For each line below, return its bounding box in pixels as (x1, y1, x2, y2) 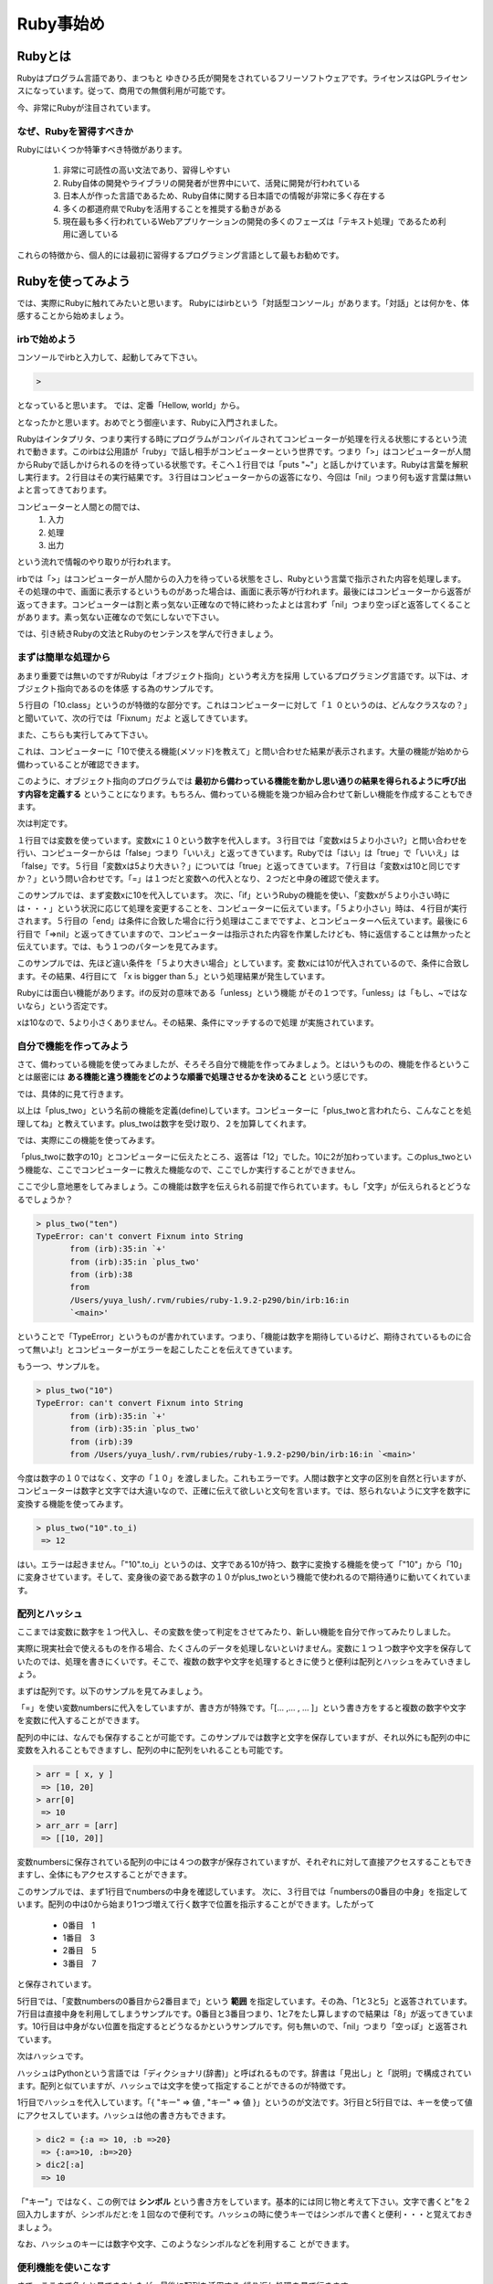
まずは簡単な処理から (16, 651, 111, 664)
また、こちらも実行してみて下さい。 (16, 729, 153, 740)
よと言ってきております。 (16, 484, 112, 495)
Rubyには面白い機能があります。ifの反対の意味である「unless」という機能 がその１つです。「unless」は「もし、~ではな (16, 988, 468, 999)
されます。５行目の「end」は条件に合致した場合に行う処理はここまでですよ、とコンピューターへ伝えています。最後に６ (16, 915, 469, 926)
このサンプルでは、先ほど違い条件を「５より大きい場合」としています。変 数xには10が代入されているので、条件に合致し (16, 957, 470, 968)
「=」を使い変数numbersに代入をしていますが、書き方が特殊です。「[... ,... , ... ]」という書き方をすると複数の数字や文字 (16, 1702, 467, 1713)
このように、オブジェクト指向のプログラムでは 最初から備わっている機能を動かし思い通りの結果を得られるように (16, 776, 443, 787)
